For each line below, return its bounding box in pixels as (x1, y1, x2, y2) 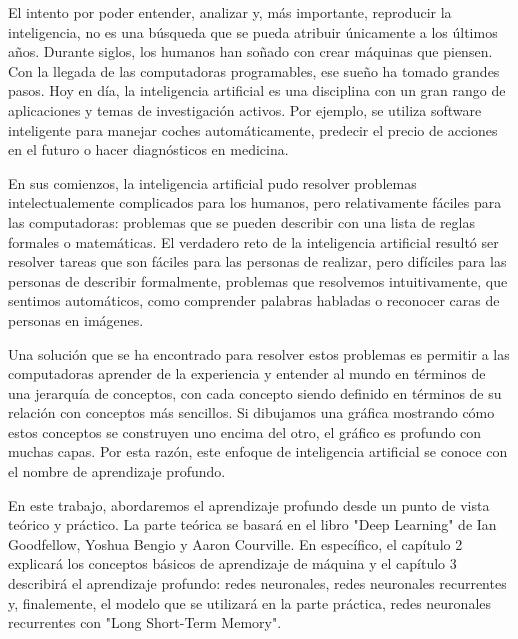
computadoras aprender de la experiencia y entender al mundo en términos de (8, 363, 486, 384)
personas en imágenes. (8, 309, 144, 330)
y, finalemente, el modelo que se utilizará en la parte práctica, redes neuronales (8, 592, 492, 613)
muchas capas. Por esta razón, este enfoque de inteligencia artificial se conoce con (8, 441, 508, 462)
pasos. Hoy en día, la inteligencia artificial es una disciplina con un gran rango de (8, 80, 506, 101)
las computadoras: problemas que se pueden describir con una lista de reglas (8, 211, 475, 232)
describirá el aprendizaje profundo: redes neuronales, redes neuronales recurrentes (8, 573, 507, 594)
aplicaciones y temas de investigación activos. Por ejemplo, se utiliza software (8, 99, 482, 120)
